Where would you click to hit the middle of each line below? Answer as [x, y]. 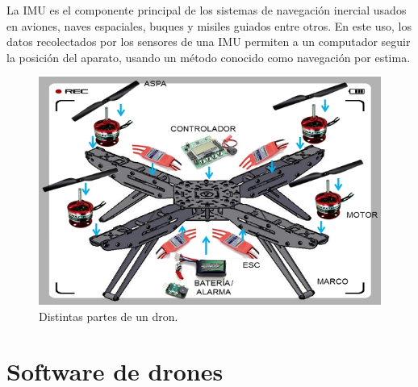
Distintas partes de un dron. [109, 316]
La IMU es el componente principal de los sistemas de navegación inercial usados [207, 10]
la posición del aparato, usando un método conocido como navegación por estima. [209, 57]
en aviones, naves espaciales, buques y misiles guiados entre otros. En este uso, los [209, 25]
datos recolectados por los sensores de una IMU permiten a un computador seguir [209, 42]
